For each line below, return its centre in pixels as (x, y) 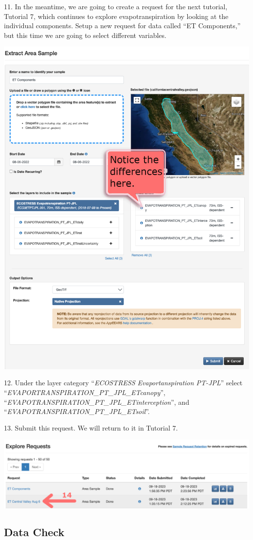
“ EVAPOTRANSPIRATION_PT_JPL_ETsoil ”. (77, 411)
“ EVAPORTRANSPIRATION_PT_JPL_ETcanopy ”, (85, 392)
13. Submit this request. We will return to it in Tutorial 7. (91, 427)
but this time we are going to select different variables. (85, 35)
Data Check (34, 531)
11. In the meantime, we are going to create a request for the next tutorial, (116, 6)
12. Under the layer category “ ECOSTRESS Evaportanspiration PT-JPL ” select (123, 383)
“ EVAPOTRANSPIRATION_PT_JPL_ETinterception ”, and (97, 402)
